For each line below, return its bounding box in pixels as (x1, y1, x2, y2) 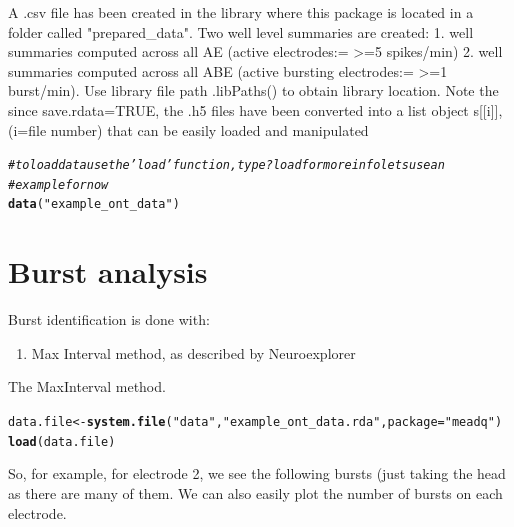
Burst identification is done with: (8, 309, 210, 330)
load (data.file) (8, 434, 116, 449)
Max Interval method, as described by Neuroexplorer (31, 342, 356, 363)
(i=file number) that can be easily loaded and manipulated (8, 119, 369, 140)
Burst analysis (8, 251, 208, 292)
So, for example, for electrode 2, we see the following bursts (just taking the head (8, 463, 506, 484)
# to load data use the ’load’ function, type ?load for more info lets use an (8, 158, 445, 173)
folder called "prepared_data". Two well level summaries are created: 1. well (8, 21, 474, 42)
